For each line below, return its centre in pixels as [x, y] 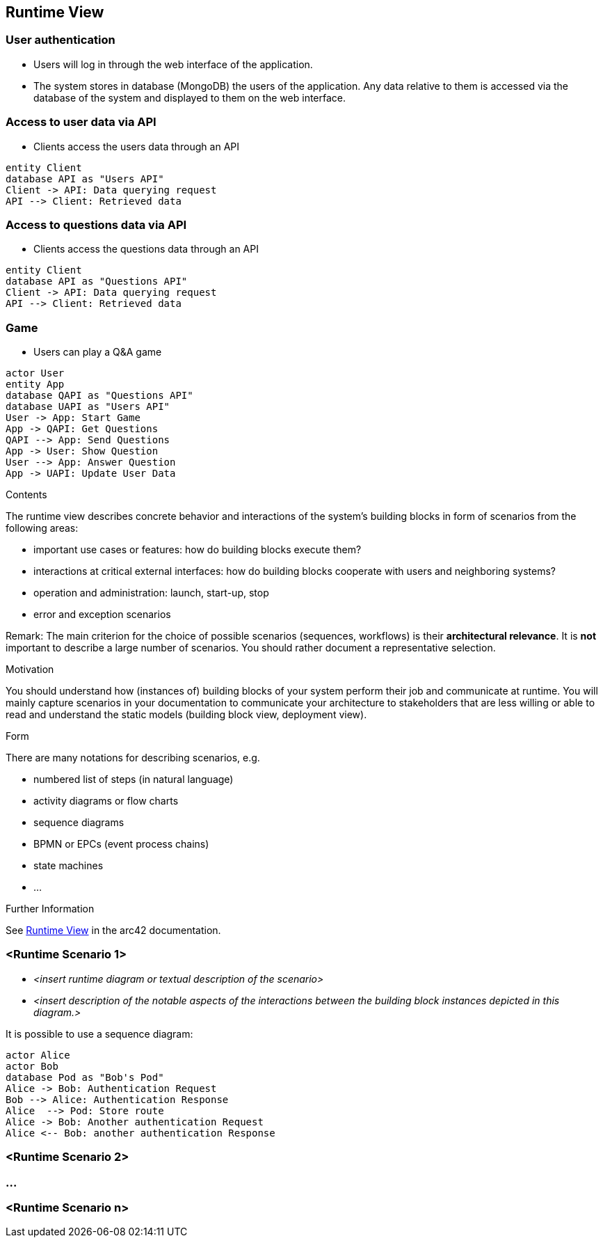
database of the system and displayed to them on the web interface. [190, 97]
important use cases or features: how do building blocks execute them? [198, 550]
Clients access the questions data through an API [146, 249]
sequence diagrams [79, 823]
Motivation [30, 670]
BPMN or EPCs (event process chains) [121, 844]
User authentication [61, 40]
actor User [35, 373]
